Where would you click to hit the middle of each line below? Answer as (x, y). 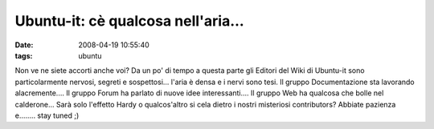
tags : (24, 55)
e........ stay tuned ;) (47, 115)
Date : (24, 45)
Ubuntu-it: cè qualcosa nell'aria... (129, 21)
